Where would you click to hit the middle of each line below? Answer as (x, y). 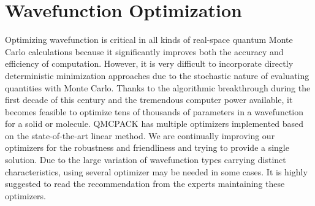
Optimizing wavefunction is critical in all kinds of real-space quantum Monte (149, 40)
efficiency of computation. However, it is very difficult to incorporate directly (149, 63)
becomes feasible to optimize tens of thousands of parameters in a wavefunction (154, 111)
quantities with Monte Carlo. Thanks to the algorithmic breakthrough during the (158, 87)
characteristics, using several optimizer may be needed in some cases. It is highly (156, 171)
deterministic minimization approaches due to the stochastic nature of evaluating (157, 75)
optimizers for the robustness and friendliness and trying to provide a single (147, 147)
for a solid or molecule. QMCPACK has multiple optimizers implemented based (154, 124)
